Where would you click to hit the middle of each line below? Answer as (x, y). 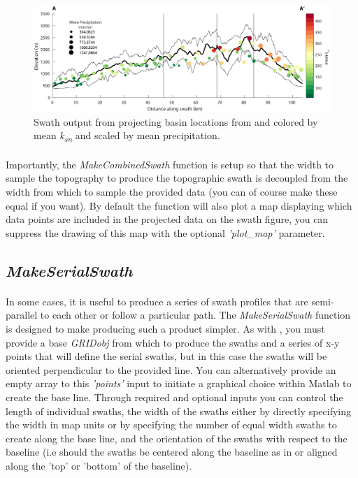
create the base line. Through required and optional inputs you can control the (174, 397)
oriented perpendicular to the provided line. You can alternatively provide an (171, 369)
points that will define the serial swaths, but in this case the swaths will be (166, 356)
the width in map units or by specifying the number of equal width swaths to (171, 425)
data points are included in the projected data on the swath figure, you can (167, 219)
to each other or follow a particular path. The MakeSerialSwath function (195, 315)
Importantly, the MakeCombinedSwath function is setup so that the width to (170, 164)
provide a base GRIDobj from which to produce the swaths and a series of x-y (173, 342)
